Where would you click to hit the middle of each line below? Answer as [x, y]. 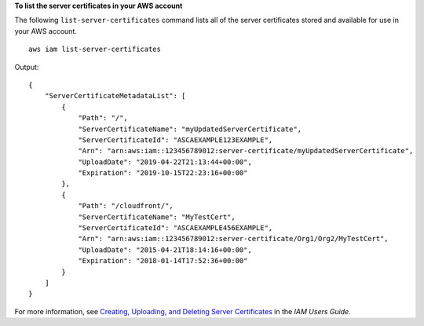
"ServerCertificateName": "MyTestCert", [157, 217]
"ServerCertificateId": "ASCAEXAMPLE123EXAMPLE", [175, 140]
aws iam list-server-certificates [95, 49]
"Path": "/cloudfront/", [126, 206]
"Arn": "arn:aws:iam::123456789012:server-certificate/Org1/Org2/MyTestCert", [233, 239]
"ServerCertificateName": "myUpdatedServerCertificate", [190, 129]
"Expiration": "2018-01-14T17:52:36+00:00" [163, 261]
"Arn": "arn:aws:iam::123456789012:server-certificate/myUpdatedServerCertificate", [246, 151]
